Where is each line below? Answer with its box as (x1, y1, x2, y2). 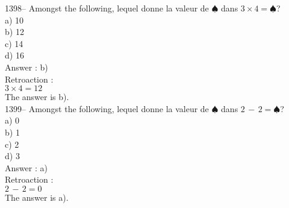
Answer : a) (5, 161, 48, 174)
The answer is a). (5, 191, 69, 203)
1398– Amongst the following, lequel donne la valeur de (5, 2, 209, 14)
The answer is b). (5, 90, 69, 103)
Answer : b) (5, 60, 48, 73)
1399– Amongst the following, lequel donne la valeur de (5, 102, 209, 115)
